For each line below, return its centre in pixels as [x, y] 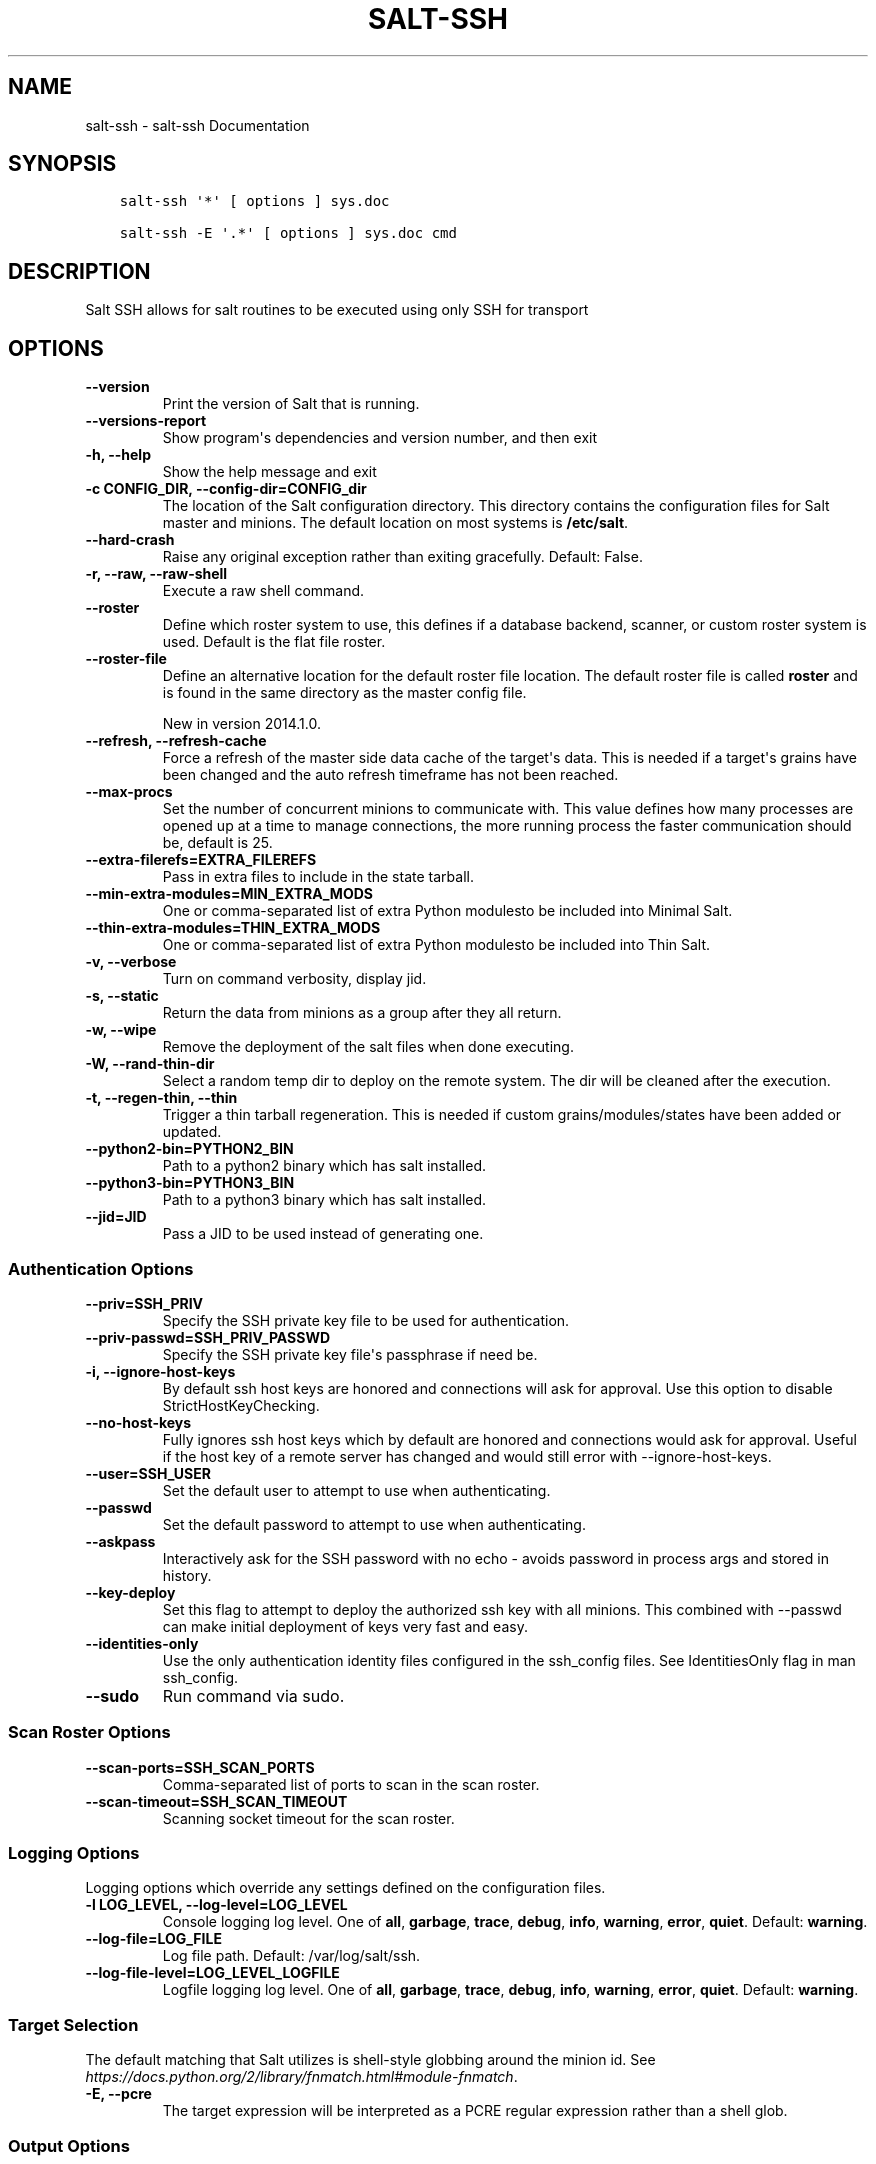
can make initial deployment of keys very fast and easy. [345, 1626]
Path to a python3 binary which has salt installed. [324, 1200]
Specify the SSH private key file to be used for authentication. [366, 1320]
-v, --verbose [131, 962]
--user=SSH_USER [148, 1473]
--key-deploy [130, 1592]
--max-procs [129, 792]
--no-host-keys [138, 1422]
